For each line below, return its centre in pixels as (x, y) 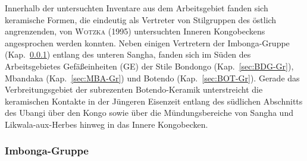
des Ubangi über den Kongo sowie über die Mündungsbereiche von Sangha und (149, 113)
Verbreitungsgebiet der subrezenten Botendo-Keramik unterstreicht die (134, 89)
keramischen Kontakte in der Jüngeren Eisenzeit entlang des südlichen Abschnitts (154, 101)
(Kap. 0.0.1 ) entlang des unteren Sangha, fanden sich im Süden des (128, 54)
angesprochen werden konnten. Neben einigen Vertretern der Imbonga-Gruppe (147, 42)
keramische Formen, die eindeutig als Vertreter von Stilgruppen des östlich (141, 19)
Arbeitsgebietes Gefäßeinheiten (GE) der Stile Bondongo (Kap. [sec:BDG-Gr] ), (149, 66)
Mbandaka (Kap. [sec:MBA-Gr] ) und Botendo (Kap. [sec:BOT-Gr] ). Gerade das (152, 78)
